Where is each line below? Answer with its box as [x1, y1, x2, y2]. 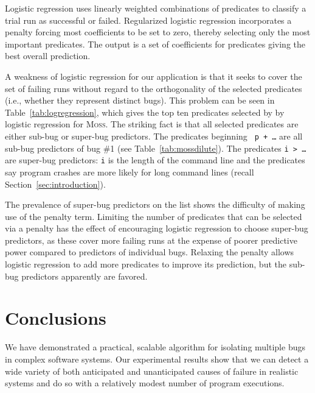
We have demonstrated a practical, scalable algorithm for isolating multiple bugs [5, 341, 305, 353]
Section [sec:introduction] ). [5, 177, 106, 190]
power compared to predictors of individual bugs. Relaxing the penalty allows [5, 246, 294, 258]
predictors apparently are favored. [21, 269, 148, 282]
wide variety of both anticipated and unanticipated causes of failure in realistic [5, 364, 299, 377]
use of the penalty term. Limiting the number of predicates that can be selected [5, 210, 302, 222]
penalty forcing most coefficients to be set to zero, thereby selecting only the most [5, 26, 311, 38]
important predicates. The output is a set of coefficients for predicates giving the [5, 37, 306, 50]
